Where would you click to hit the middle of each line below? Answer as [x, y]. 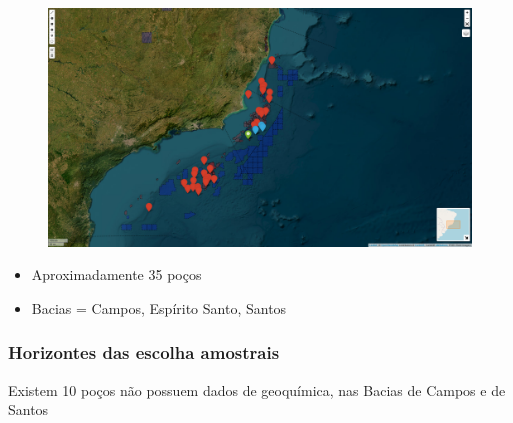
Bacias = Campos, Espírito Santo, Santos [159, 307]
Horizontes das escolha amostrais [144, 352]
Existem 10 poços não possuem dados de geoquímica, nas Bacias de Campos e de [257, 389]
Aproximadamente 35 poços [116, 274]
